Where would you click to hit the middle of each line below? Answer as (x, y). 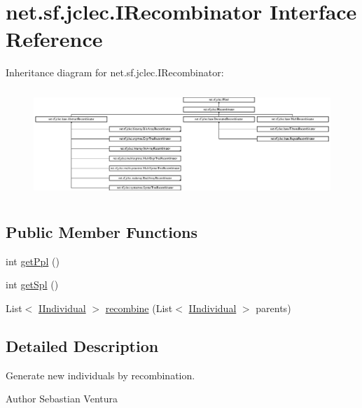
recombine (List (139, 308)
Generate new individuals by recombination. (100, 375)
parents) (273, 308)
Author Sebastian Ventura (62, 399)
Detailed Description (82, 346)
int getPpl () (33, 261)
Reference (54, 39)
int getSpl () (32, 284)
